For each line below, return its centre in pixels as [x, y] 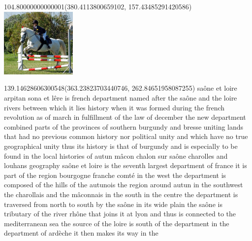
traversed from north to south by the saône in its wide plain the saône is [113, 204]
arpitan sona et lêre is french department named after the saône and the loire [121, 97]
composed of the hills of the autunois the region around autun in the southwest [124, 185]
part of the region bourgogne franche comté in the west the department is [115, 175]
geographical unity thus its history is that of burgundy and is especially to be [121, 146]
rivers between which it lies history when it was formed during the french [114, 107]
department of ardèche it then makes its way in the [81, 233]
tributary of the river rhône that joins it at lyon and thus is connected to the [120, 214]
